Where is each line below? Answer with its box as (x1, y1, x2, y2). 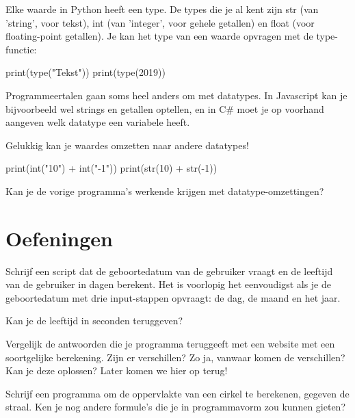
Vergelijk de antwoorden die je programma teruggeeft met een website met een (5, 337, 335, 351)
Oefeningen (5, 224, 113, 252)
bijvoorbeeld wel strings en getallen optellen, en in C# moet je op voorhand (5, 101, 324, 116)
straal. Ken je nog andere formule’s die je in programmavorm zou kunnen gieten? (5, 400, 345, 414)
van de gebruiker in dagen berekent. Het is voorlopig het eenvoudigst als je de (5, 277, 331, 291)
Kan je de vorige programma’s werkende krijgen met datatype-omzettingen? (5, 183, 324, 198)
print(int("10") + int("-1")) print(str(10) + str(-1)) (5, 161, 218, 175)
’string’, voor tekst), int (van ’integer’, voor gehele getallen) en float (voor (5, 15, 315, 29)
